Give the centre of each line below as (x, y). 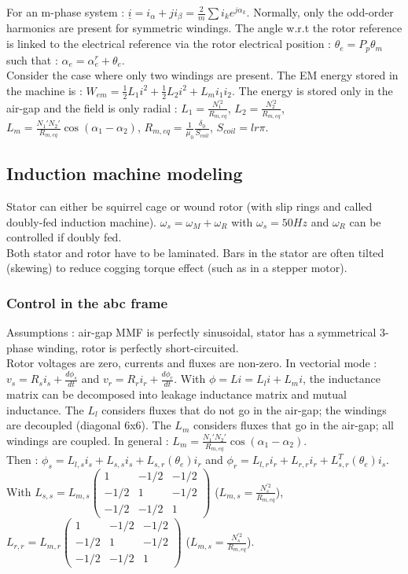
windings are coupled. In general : (88, 440)
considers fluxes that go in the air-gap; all (293, 425)
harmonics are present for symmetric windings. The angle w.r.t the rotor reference (204, 28)
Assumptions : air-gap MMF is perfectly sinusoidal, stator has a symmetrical (191, 332)
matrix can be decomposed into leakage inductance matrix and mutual (176, 394)
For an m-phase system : (66, 12)
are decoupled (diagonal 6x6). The (89, 425)
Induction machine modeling (125, 173)
